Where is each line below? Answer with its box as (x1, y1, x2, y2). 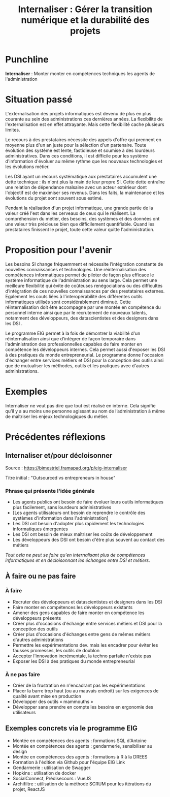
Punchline (5, 54, 49, 66)
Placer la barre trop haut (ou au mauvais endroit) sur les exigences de (12, 688, 159, 694)
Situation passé (5, 94, 73, 105)
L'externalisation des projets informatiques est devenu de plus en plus (5, 110, 152, 116)
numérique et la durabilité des (21, 14, 150, 26)
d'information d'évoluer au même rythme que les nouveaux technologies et (5, 158, 162, 164)
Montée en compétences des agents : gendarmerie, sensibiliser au (12, 743, 153, 749)
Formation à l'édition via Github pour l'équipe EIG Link (12, 759, 125, 765)
